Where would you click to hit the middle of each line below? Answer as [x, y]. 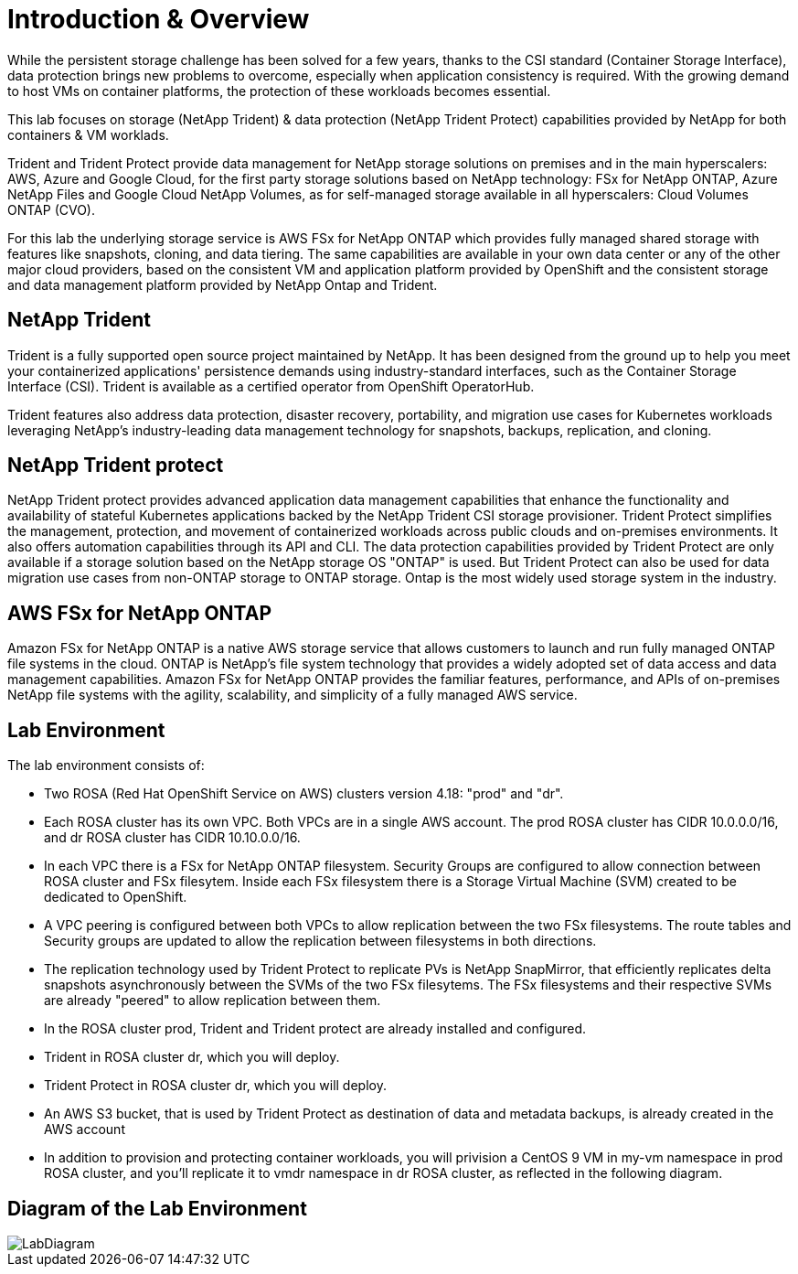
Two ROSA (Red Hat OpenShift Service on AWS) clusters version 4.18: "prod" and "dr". [304, 794]
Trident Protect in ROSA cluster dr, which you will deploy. [215, 1086]
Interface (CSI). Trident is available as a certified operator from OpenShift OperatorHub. [271, 386]
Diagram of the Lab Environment [157, 1208]
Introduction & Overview [159, 19]
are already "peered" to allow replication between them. [213, 1001]
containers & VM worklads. [88, 134]
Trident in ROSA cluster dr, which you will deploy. [192, 1057]
